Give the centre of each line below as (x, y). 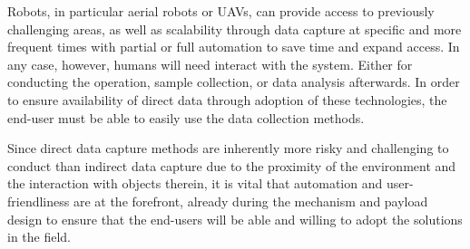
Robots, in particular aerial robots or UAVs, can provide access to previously (221, 11)
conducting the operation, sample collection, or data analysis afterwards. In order (234, 82)
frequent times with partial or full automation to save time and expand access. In (234, 47)
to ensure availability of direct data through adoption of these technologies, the (227, 99)
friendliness (39, 201)
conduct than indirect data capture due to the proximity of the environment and (232, 165)
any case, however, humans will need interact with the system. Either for (210, 64)
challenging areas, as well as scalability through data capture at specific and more (235, 29)
